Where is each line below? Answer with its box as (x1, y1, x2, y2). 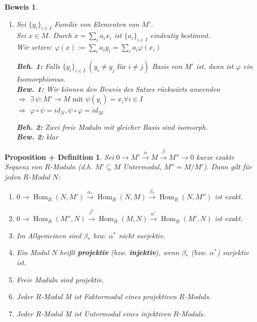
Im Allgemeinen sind (16, 230, 82, 240)
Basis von (152, 60, 182, 71)
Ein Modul (16, 247, 49, 258)
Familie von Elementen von (54, 18, 139, 29)
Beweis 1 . (5, 2, 38, 12)
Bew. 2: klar (16, 131, 58, 142)
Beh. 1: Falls (16, 60, 60, 71)
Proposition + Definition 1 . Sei (5, 151, 114, 162)
